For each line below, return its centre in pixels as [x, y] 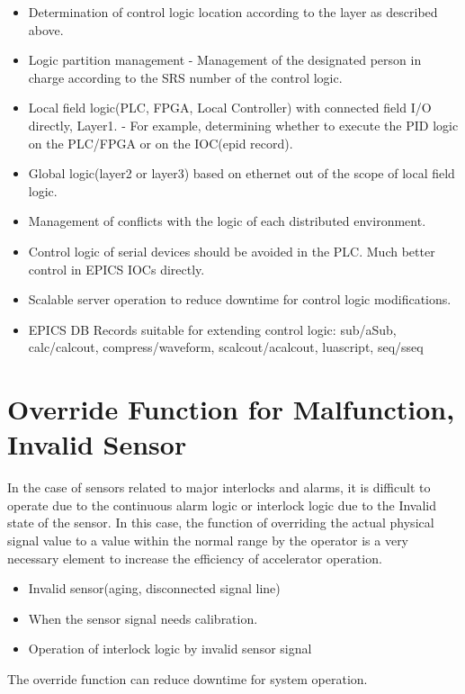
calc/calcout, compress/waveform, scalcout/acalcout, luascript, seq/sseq [226, 347]
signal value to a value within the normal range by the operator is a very [208, 540]
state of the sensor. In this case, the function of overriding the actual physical [221, 523]
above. [46, 29]
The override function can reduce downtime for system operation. [188, 678]
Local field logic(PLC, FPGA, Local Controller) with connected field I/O [230, 108]
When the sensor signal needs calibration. [143, 618]
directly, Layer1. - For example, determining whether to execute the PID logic [243, 125]
